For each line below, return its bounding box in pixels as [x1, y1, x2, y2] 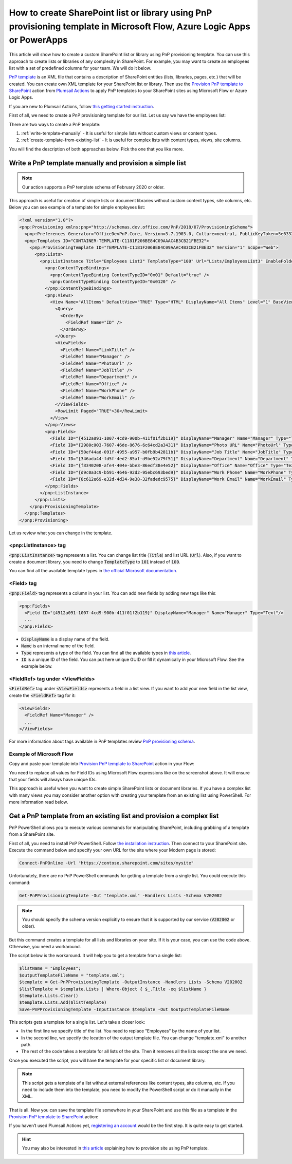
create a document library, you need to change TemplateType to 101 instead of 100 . [9, 559, 181, 565]
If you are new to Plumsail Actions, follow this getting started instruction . [9, 103, 154, 109]
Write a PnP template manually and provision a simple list [9, 159, 186, 167]
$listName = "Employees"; [19, 966, 81, 971]
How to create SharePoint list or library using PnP [9, 7, 212, 18]
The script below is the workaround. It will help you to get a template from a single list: [9, 953, 182, 958]
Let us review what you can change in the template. [9, 530, 113, 536]
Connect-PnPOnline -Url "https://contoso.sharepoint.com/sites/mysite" [19, 860, 194, 866]
